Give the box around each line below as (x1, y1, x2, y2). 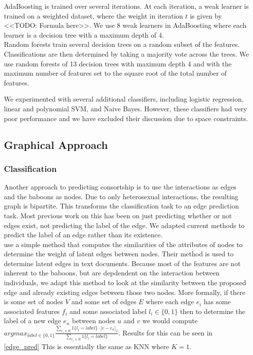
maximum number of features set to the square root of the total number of (4, 68, 227, 78)
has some (203, 296, 231, 307)
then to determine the (180, 306, 245, 316)
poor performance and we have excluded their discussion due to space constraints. (4, 113, 248, 123)
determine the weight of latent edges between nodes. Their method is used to (4, 249, 234, 259)
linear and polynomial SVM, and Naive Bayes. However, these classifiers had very (4, 103, 247, 113)
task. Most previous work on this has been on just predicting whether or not (4, 210, 232, 220)
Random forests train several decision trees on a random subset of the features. (4, 39, 240, 49)
